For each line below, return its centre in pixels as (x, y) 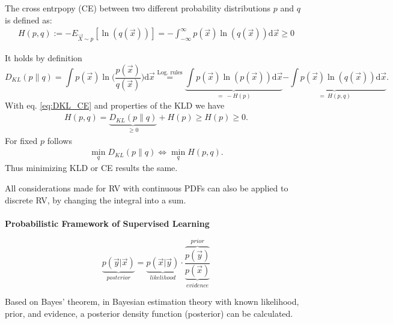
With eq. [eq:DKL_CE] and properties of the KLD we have (115, 105)
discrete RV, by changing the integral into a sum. (96, 199)
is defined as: (29, 19)
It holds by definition (44, 57)
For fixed (21, 140)
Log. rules (170, 73)
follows (59, 140)
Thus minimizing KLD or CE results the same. (91, 168)
